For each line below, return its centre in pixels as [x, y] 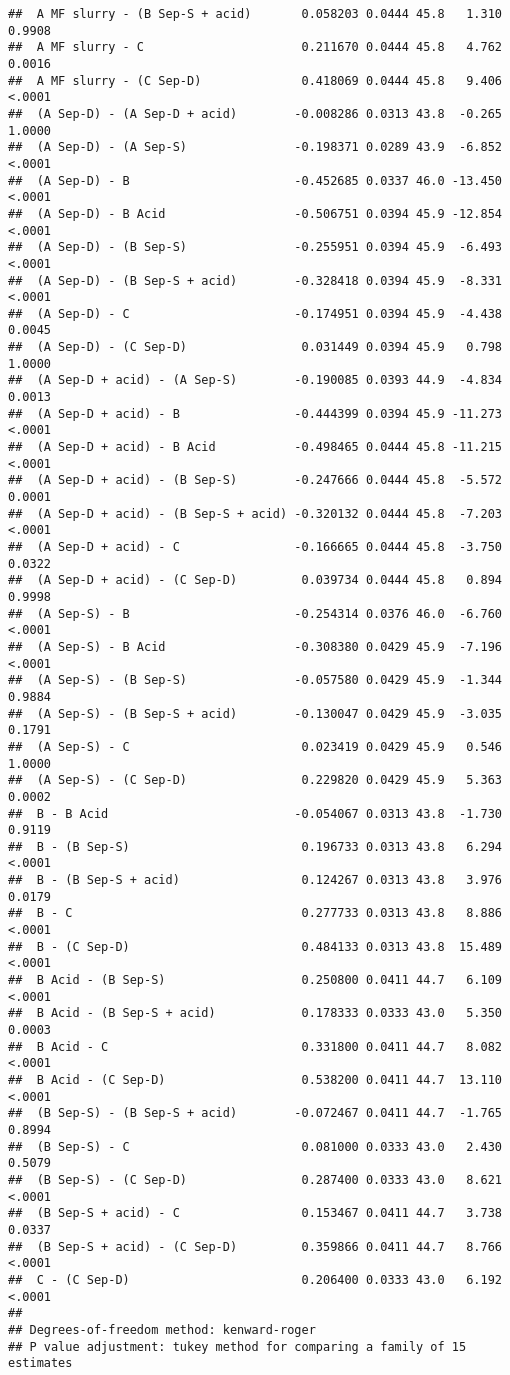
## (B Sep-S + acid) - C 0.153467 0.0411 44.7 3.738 [255, 1213]
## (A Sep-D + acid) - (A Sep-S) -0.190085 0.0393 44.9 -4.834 [255, 380]
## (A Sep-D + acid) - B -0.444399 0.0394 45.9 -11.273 [255, 413]
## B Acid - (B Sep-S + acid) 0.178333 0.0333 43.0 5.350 [255, 1013]
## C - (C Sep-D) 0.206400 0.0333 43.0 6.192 [255, 1279]
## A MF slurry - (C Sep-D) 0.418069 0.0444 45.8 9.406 [255, 80]
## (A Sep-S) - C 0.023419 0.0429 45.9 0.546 [255, 746]
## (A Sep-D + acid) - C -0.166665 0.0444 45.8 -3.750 [255, 547]
